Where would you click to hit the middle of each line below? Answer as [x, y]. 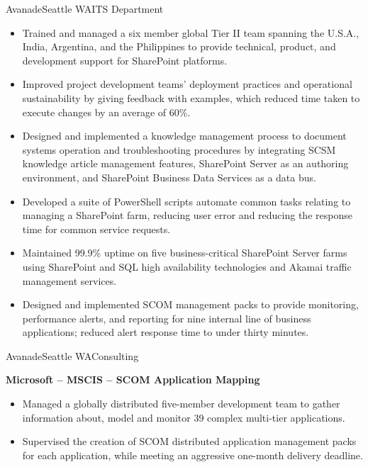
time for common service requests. [96, 229]
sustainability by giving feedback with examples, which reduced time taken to [191, 97]
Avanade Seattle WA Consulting [72, 355]
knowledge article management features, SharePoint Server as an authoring [185, 163]
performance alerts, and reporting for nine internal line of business [167, 318]
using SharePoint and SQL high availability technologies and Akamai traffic [187, 266]
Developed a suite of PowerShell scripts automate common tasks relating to [186, 201]
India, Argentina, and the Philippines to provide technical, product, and [179, 46]
